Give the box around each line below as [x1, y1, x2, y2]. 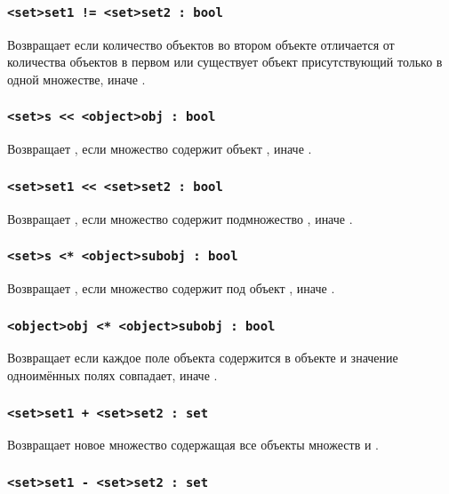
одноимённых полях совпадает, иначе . [7, 366, 218, 385]
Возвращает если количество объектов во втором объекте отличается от [7, 35, 395, 53]
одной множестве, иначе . [7, 69, 146, 88]
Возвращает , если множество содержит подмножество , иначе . [7, 209, 353, 227]
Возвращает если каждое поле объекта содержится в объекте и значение [7, 348, 398, 367]
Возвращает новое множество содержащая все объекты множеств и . [7, 435, 379, 454]
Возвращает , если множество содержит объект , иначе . [7, 139, 312, 158]
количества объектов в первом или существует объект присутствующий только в [7, 52, 443, 71]
